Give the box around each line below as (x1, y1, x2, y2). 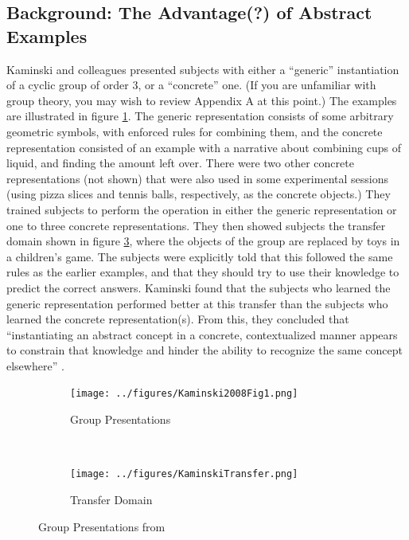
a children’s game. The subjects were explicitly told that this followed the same (6, 248, 393, 264)
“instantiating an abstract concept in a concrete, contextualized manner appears (6, 326, 398, 342)
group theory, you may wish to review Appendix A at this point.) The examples (6, 92, 397, 108)
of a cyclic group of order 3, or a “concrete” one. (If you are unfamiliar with (6, 76, 376, 93)
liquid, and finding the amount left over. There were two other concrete (6, 155, 354, 171)
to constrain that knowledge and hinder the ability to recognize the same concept (6, 342, 403, 358)
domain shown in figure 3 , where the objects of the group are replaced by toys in (6, 233, 400, 249)
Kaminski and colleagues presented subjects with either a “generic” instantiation (6, 61, 399, 77)
